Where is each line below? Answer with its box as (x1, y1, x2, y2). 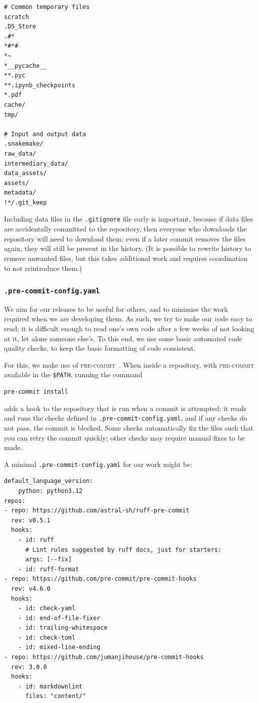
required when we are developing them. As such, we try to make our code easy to (4, 313, 253, 324)
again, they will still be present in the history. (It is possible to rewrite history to (4, 243, 252, 253)
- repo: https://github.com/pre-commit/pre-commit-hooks (4, 575, 197, 583)
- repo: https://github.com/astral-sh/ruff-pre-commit (4, 507, 190, 514)
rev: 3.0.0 (11, 663, 47, 671)
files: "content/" (25, 693, 86, 700)
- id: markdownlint (18, 683, 83, 690)
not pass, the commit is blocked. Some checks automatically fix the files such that (4, 422, 254, 433)
